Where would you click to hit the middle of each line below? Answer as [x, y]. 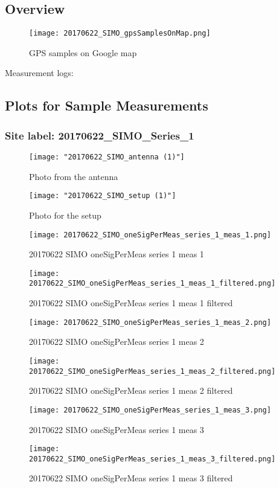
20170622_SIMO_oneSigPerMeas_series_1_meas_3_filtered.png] [152, 459]
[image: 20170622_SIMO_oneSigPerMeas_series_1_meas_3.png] [150, 410]
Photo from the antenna [74, 176]
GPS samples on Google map [83, 52]
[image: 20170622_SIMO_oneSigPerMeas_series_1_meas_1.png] [150, 235]
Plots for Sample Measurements [107, 105]
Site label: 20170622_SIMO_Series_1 [100, 135]
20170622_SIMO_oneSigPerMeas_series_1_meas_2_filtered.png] [152, 371]
